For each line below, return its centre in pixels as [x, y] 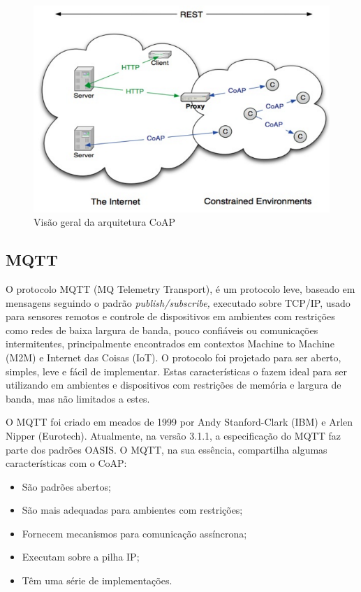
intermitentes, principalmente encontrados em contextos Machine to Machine [170, 344]
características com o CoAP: [66, 463]
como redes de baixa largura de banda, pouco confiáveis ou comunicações [162, 330]
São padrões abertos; [66, 486]
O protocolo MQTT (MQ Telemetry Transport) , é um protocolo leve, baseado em [180, 288]
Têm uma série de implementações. [97, 580]
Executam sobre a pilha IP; [81, 557]
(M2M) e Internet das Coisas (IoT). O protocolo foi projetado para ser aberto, [174, 357]
